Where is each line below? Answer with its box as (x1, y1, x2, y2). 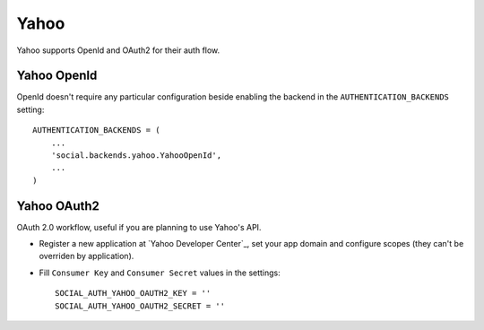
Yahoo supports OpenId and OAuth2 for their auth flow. (16, 45, 220, 56)
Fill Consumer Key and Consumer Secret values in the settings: (39, 267, 281, 278)
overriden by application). (39, 251, 134, 262)
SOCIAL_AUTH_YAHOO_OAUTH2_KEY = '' (55, 288, 212, 299)
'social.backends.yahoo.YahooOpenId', (50, 151, 222, 161)
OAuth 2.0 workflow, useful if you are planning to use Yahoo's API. (16, 221, 262, 232)
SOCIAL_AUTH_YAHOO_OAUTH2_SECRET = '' (55, 300, 226, 311)
